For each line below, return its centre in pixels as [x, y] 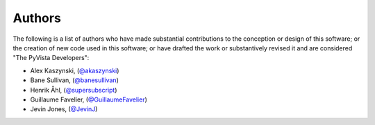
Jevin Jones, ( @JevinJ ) [64, 109]
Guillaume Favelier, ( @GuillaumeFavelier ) [89, 99]
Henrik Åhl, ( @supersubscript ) [74, 90]
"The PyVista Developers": [51, 58]
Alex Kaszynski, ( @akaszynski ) [75, 70]
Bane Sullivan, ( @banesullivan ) [75, 80]
